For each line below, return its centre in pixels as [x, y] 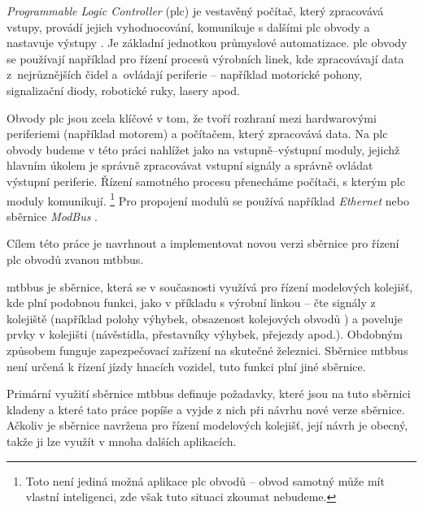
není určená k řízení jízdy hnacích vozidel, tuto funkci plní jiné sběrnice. [186, 366]
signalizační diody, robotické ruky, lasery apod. [123, 90]
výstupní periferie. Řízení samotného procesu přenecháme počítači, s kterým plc [206, 181]
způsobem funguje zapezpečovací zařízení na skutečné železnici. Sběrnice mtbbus [207, 350]
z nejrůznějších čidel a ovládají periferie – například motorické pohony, [185, 74]
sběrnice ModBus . [52, 216]
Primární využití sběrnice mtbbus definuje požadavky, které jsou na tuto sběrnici [209, 393]
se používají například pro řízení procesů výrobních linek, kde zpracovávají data [205, 58]
